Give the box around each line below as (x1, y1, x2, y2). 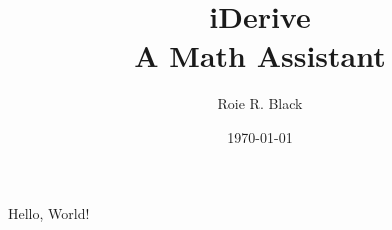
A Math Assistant (134, 35, 386, 76)
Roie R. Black (217, 93, 303, 114)
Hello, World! (8, 202, 90, 223)
